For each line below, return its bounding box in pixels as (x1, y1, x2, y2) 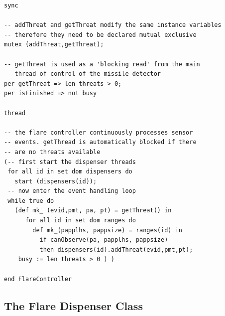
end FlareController (4, 275, 72, 283)
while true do (7, 197, 54, 204)
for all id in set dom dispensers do (7, 168, 132, 175)
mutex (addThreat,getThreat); (4, 41, 104, 48)
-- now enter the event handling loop (7, 187, 136, 195)
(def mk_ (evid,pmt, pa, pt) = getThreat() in (14, 207, 172, 214)
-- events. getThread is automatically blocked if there (4, 139, 197, 146)
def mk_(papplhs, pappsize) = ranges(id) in (32, 226, 182, 234)
